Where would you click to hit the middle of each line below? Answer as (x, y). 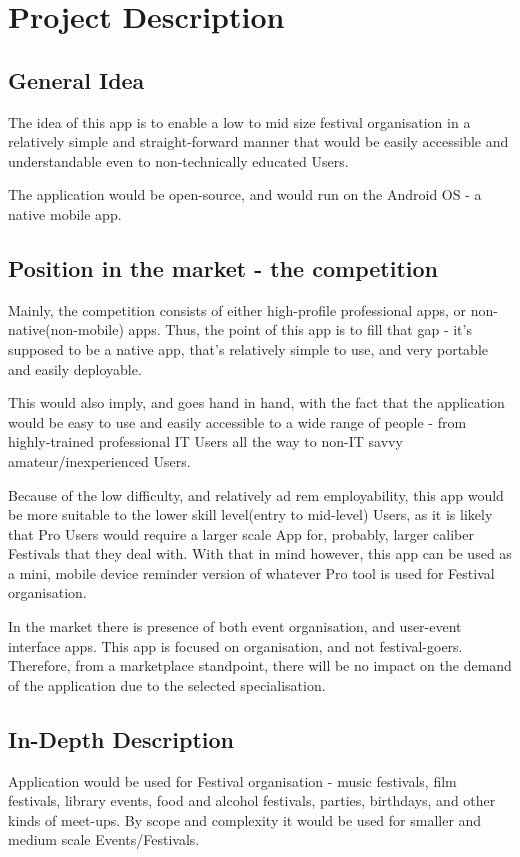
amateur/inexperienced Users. (99, 460)
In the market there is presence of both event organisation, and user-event (235, 626)
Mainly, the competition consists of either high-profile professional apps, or (237, 309)
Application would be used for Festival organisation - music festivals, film (232, 780)
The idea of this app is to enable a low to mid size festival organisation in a (239, 121)
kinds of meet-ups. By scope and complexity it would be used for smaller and (245, 819)
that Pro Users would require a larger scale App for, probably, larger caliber (241, 533)
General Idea (76, 79)
